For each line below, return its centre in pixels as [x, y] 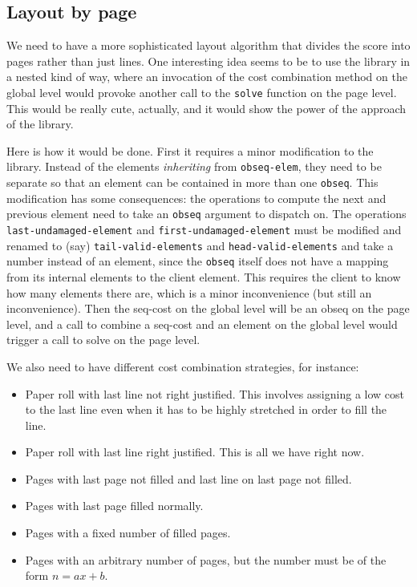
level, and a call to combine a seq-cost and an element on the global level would [202, 324]
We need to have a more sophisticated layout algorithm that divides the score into [208, 45]
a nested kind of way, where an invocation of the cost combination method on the [207, 77]
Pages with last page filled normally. [114, 506]
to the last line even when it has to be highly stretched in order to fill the [206, 409]
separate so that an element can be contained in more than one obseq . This [192, 182]
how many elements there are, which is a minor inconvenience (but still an [189, 292]
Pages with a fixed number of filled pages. [128, 533]
